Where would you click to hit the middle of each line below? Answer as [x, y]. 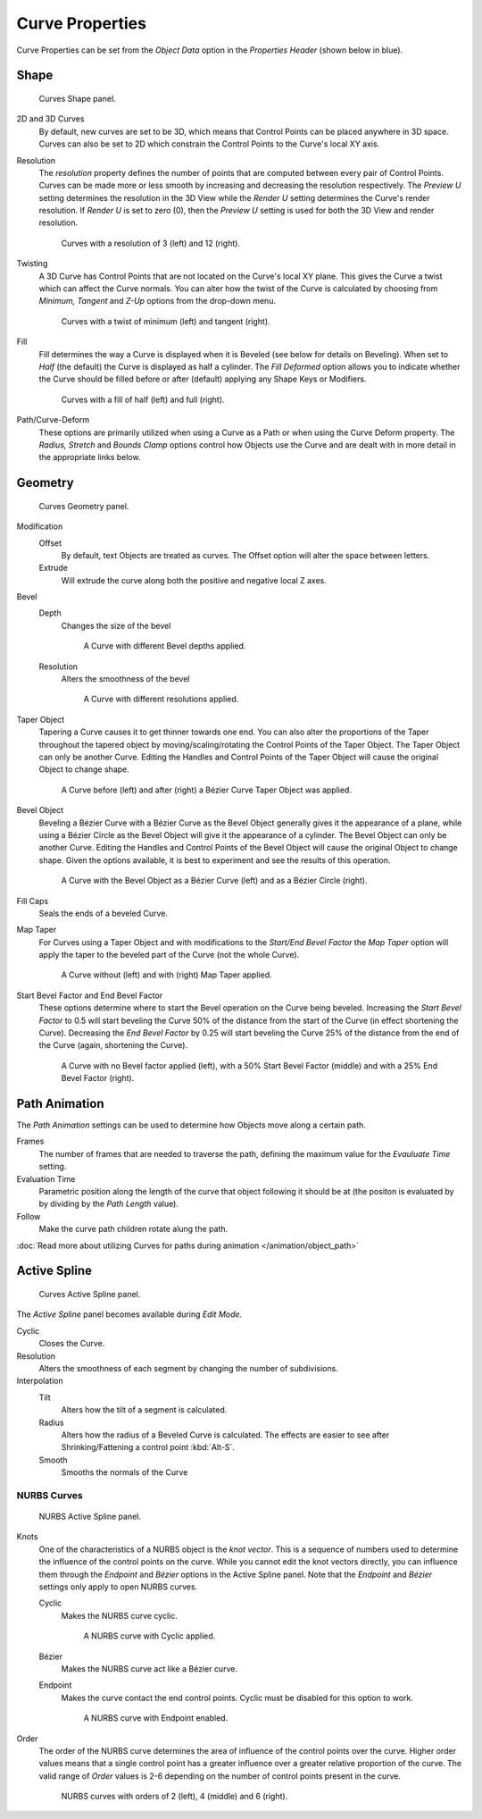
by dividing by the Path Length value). [108, 1204]
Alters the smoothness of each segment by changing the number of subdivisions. [188, 1368]
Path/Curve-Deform [53, 420]
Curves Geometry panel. [84, 506]
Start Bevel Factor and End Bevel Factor [90, 995]
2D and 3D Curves [50, 119]
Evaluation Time [46, 1178]
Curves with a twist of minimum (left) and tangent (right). [166, 321]
